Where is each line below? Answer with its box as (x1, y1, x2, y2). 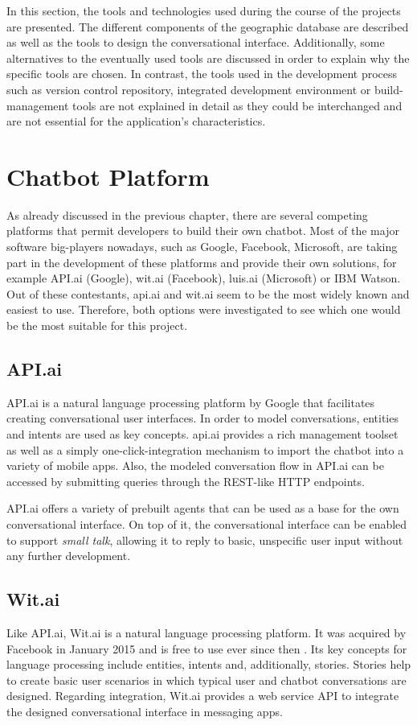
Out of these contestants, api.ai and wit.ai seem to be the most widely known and (6, 285, 410, 302)
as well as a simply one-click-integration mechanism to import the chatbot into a (6, 441, 404, 458)
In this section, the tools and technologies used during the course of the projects (6, 2, 401, 19)
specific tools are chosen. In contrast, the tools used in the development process (6, 65, 398, 82)
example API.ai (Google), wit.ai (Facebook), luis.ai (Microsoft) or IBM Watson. (6, 270, 401, 286)
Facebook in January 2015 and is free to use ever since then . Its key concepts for (6, 640, 407, 657)
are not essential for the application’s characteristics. (6, 113, 266, 130)
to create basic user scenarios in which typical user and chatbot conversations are (6, 671, 407, 688)
